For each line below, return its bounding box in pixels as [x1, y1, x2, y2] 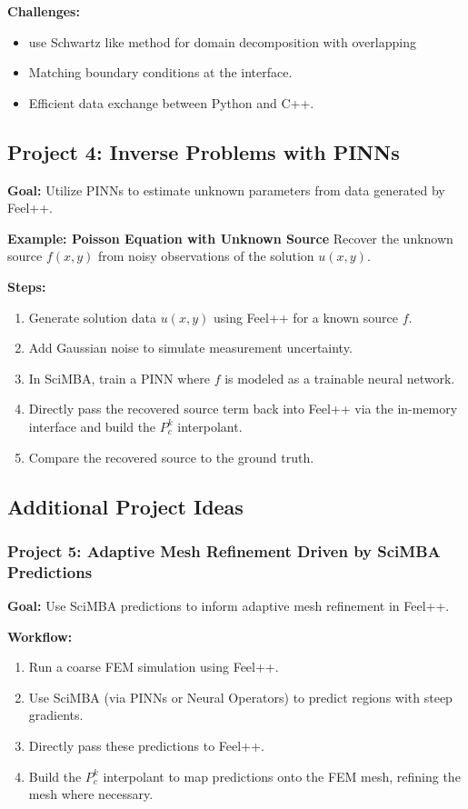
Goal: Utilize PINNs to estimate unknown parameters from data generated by [7, 180, 445, 199]
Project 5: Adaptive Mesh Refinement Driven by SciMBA [7, 539, 441, 562]
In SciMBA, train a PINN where [28, 368, 210, 387]
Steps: [7, 276, 46, 295]
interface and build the [28, 416, 156, 435]
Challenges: [7, 2, 80, 20]
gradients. [28, 705, 84, 724]
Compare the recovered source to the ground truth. [28, 447, 314, 466]
